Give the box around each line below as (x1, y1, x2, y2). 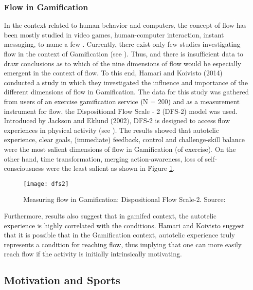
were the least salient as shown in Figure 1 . (46, 163, 175, 173)
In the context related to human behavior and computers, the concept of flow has (4, 20, 247, 30)
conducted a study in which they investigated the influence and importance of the (4, 77, 248, 87)
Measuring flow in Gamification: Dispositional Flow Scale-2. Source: (23, 194, 226, 204)
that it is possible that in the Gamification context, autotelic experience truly (4, 230, 235, 240)
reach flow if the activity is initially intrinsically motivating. (4, 249, 182, 259)
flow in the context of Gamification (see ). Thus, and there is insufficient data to (4, 49, 243, 58)
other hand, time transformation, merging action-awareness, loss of (4, 153, 203, 163)
